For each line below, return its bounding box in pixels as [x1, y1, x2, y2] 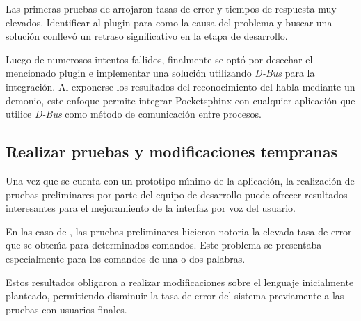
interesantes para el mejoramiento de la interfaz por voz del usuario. [6, 201, 296, 215]
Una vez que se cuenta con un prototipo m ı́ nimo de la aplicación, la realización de [6, 173, 355, 187]
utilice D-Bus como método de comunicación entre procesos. [6, 107, 262, 121]
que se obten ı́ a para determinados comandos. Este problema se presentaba [6, 237, 322, 252]
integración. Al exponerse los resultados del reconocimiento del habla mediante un [6, 79, 355, 93]
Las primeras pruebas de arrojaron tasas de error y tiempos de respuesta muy [6, 1, 337, 15]
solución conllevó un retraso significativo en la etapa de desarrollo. [6, 29, 288, 43]
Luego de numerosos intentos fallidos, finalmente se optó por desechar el [6, 52, 313, 66]
